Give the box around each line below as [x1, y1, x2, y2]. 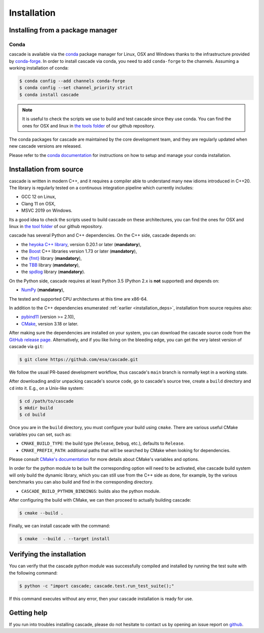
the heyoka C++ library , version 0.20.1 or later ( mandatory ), [21, 241, 142, 247]
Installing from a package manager [9, 26, 117, 34]
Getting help [9, 608, 47, 617]
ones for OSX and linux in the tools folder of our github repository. [22, 123, 155, 128]
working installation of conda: [9, 65, 69, 71]
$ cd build [19, 412, 45, 418]
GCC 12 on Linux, [21, 194, 56, 200]
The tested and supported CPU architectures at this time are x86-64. [9, 296, 148, 302]
